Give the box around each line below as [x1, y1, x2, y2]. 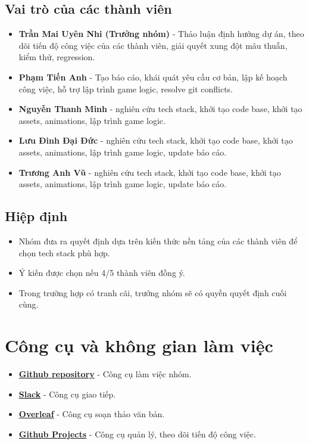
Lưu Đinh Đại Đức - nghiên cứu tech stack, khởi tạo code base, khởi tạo [18, 134, 293, 147]
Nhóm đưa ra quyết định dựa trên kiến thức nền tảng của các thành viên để [18, 234, 298, 247]
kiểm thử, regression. [18, 51, 95, 63]
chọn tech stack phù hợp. [18, 246, 110, 259]
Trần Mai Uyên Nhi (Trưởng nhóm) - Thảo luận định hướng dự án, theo [18, 27, 304, 40]
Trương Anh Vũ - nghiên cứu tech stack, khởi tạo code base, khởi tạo [18, 166, 281, 178]
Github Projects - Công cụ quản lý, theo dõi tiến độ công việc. [18, 427, 256, 440]
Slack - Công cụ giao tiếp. [18, 387, 116, 400]
